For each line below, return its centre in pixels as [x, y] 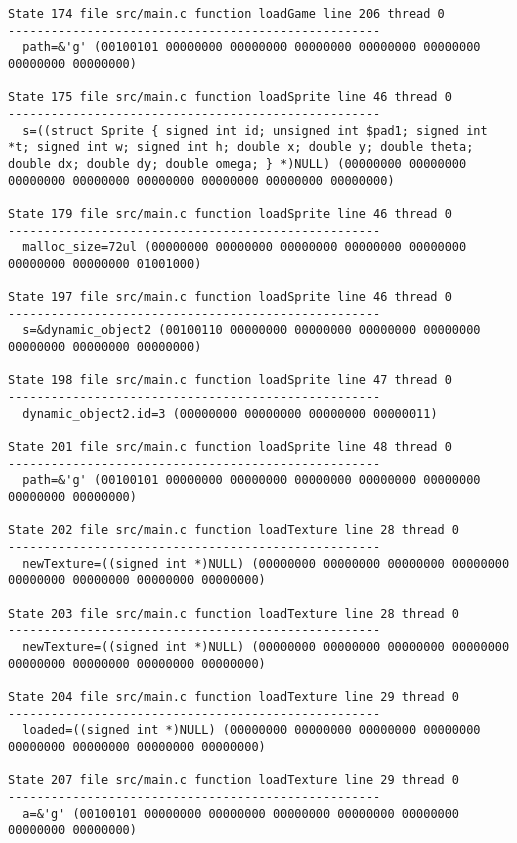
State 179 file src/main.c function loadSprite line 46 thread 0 [230, 213]
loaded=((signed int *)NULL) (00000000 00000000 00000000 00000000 [251, 730]
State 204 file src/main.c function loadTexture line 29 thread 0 [234, 696]
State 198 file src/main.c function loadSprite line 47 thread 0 [230, 380]
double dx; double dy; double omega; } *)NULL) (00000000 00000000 [237, 163]
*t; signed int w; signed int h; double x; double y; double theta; [241, 147]
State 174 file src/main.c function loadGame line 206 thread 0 [226, 14]
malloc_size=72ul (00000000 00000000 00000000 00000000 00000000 [244, 247]
